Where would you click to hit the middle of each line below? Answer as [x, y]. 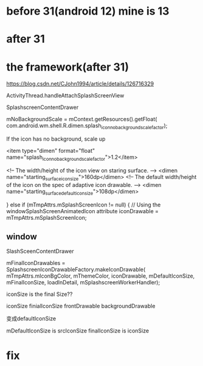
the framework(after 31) [68, 67]
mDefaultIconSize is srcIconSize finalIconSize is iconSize [78, 331]
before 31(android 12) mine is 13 [88, 11]
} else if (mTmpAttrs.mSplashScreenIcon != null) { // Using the [84, 205]
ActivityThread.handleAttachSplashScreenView [65, 96]
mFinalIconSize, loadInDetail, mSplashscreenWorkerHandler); [83, 283]
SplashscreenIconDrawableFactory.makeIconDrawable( [76, 270]
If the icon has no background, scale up [56, 139]
